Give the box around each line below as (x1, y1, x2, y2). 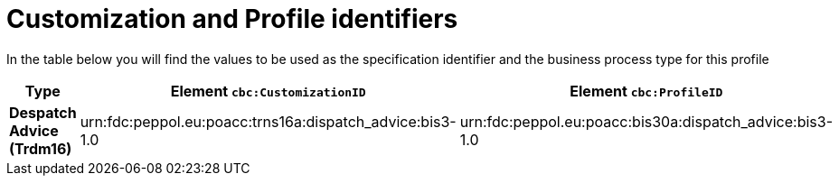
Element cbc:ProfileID (570, 81, 723, 100)
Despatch (9, 103, 77, 122)
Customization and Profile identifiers (6, 4, 458, 34)
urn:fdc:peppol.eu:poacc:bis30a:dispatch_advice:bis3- (459, 112, 833, 131)
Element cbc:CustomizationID (170, 81, 366, 100)
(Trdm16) (9, 139, 72, 158)
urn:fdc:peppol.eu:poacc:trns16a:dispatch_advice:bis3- (80, 112, 457, 131)
